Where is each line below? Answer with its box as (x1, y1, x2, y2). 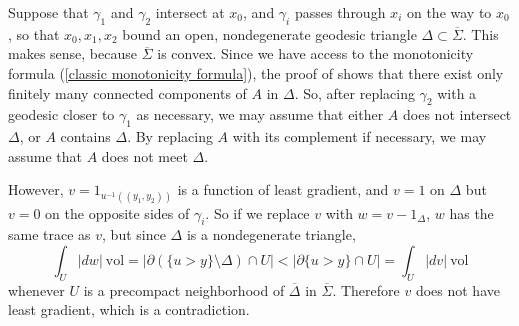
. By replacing (127, 126, 213, 147)
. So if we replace (205, 202, 310, 223)
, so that (8, 23, 60, 44)
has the (449, 202, 494, 223)
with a (437, 82, 477, 103)
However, (8, 179, 64, 200)
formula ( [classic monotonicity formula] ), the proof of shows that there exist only (8, 62, 504, 83)
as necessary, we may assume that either (136, 104, 384, 125)
